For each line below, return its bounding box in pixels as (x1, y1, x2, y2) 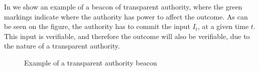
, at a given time (198, 21, 249, 31)
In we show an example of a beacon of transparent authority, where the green (4, 1, 242, 11)
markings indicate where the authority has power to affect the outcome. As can (4, 11, 248, 21)
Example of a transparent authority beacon (24, 57, 157, 67)
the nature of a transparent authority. (4, 40, 120, 51)
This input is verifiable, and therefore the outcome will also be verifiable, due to (4, 30, 250, 41)
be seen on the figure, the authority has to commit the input (4, 21, 190, 31)
